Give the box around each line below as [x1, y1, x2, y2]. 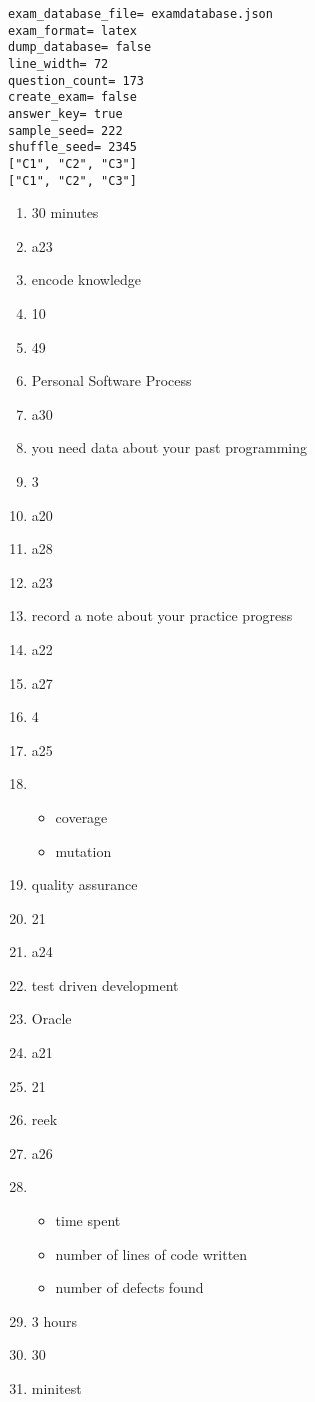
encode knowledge [31, 269, 142, 290]
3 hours [31, 1310, 78, 1331]
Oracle [31, 1008, 72, 1029]
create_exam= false [8, 90, 137, 105]
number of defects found [55, 1277, 204, 1298]
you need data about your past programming [31, 437, 307, 458]
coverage [55, 806, 108, 827]
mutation [55, 840, 112, 861]
